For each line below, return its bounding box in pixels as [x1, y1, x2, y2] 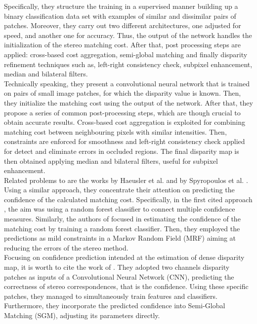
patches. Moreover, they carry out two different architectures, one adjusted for [4, 20, 241, 31]
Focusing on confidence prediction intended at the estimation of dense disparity [4, 252, 245, 262]
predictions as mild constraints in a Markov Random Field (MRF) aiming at [4, 233, 236, 243]
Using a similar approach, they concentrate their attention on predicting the [4, 184, 235, 195]
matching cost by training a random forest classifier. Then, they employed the [4, 223, 240, 233]
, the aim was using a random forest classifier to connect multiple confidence [4, 204, 235, 214]
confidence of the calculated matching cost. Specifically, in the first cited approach [4, 194, 253, 204]
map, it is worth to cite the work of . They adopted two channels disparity [4, 262, 230, 272]
